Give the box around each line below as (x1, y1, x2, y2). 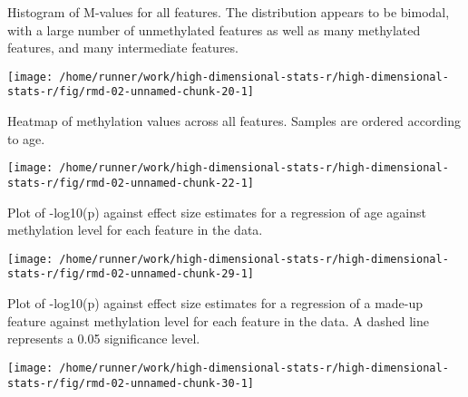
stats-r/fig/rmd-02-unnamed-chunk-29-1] (7, 267, 255, 281)
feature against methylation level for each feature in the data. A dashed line (7, 311, 429, 330)
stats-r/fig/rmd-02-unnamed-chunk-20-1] (7, 85, 255, 99)
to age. (7, 129, 45, 148)
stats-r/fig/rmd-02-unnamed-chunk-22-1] (7, 176, 255, 189)
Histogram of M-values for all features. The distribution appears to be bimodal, (7, 3, 450, 21)
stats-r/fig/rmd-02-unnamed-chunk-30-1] (7, 376, 255, 390)
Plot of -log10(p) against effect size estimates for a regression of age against (7, 202, 426, 221)
